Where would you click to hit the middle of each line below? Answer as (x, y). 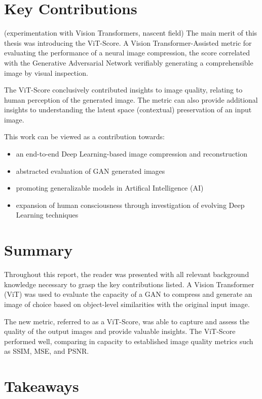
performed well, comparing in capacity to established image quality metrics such (129, 341)
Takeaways (42, 386)
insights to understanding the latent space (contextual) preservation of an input (128, 110)
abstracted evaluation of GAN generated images (90, 171)
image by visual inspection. (46, 72)
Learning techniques (47, 215)
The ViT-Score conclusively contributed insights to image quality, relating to (123, 90)
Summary (39, 250)
